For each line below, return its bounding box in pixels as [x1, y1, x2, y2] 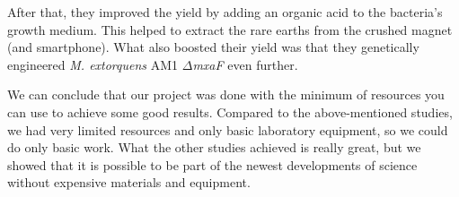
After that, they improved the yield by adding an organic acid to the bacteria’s [7, 3, 443, 21]
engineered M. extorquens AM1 [7, 55, 179, 73]
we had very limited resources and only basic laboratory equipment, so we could [7, 120, 448, 139]
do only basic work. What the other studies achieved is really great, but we [7, 138, 421, 157]
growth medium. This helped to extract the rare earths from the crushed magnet [7, 20, 453, 39]
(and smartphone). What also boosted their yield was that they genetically [7, 38, 419, 56]
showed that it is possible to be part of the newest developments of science [7, 155, 418, 174]
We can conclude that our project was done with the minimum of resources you [7, 85, 445, 104]
